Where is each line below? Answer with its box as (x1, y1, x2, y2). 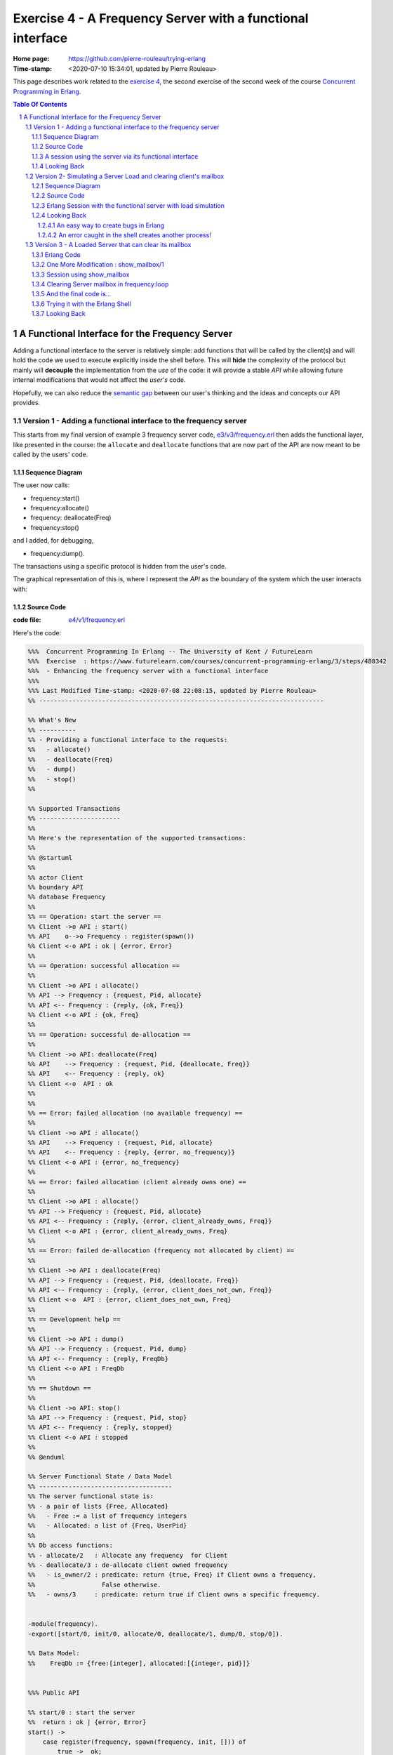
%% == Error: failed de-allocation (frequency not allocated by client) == (27, 1247, 295, 1254)
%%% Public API (27, 1688, 80, 1697)
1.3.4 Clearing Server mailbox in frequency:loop (32, 279, 169, 288)
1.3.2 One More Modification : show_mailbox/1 (32, 260, 164, 269)
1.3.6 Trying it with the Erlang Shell (32, 299, 131, 308)
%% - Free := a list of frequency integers (27, 1511, 187, 1520)
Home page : (13, 55, 50, 63)
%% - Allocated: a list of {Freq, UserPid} (27, 1522, 187, 1530)
